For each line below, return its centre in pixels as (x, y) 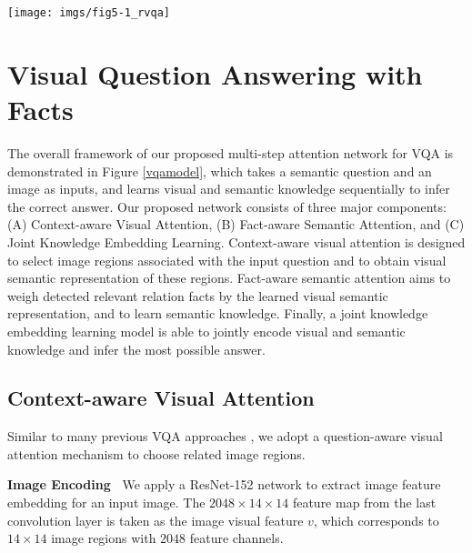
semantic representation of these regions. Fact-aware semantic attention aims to (229, 278)
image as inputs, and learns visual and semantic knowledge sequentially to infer (229, 189)
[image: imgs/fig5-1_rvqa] (89, 13)
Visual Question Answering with (215, 73)
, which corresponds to (376, 520)
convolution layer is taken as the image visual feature (156, 520)
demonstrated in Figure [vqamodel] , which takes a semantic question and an (220, 171)
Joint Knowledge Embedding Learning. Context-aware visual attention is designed (236, 241)
